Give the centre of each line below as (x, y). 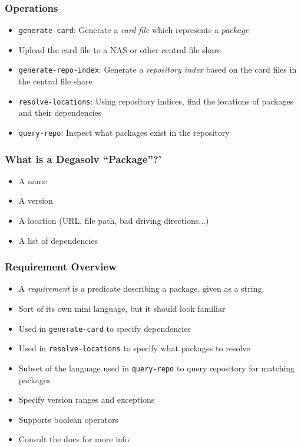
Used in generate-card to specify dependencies (105, 328)
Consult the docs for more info (74, 439)
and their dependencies (60, 112)
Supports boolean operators (68, 419)
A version (36, 200)
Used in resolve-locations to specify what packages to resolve (134, 348)
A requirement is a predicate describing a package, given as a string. (141, 288)
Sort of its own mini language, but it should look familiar (122, 309)
